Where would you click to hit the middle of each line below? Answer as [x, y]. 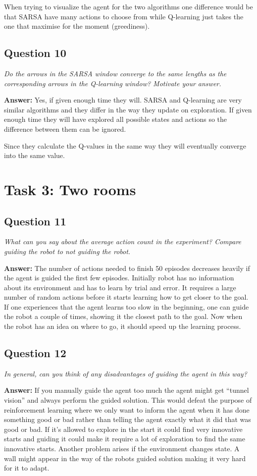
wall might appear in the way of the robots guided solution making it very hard [125, 458]
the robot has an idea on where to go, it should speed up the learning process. [123, 326]
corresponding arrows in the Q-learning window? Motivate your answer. [113, 83]
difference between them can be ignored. [65, 129]
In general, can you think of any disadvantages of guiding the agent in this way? [126, 373]
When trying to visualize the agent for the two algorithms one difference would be [128, 6]
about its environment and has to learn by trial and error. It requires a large [120, 287]
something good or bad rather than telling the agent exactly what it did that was [128, 419]
